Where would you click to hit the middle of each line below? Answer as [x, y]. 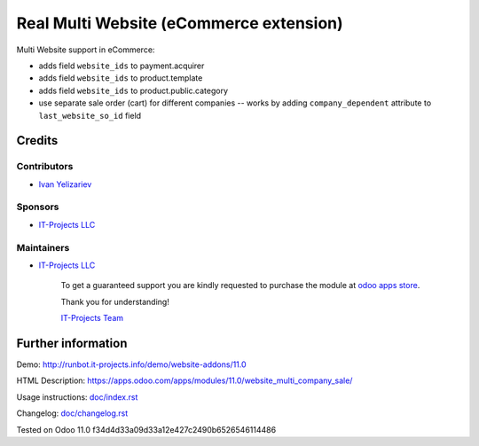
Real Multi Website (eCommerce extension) [180, 23]
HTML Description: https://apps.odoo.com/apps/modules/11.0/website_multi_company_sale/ [185, 380]
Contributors [45, 167]
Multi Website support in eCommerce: [86, 50]
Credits [37, 141]
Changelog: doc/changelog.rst [72, 413]
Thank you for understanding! [115, 301]
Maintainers [43, 247]
